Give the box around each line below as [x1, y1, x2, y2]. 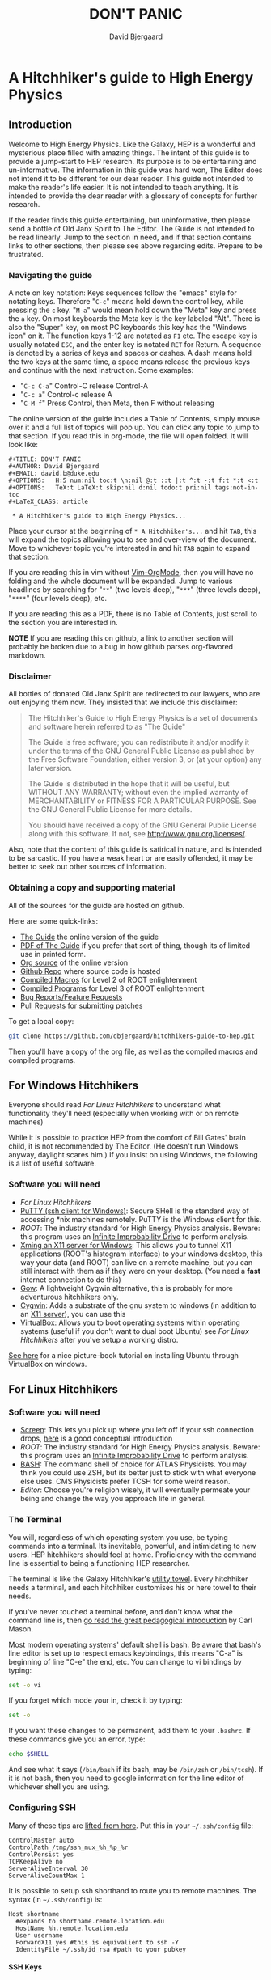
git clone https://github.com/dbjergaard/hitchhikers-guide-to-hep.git [8, 1032, 255, 1040]
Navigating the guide [8, 269, 93, 281]
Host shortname [8, 1910, 60, 1918]
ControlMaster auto [8, 1836, 74, 1844]
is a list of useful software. [8, 1158, 97, 1169]
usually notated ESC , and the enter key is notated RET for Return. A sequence [8, 340, 262, 349]
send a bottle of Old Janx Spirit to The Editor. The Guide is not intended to [8, 223, 255, 233]
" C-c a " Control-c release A [19, 390, 113, 400]
